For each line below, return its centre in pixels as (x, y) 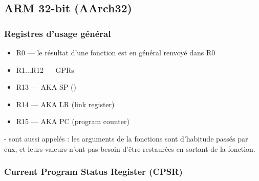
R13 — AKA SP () (46, 87)
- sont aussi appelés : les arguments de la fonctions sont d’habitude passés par (126, 138)
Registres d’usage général (58, 33)
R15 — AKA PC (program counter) (73, 121)
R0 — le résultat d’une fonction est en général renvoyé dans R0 (116, 52)
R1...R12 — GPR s (45, 69)
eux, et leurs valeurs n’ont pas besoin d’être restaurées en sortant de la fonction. (130, 148)
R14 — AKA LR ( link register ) (65, 104)
